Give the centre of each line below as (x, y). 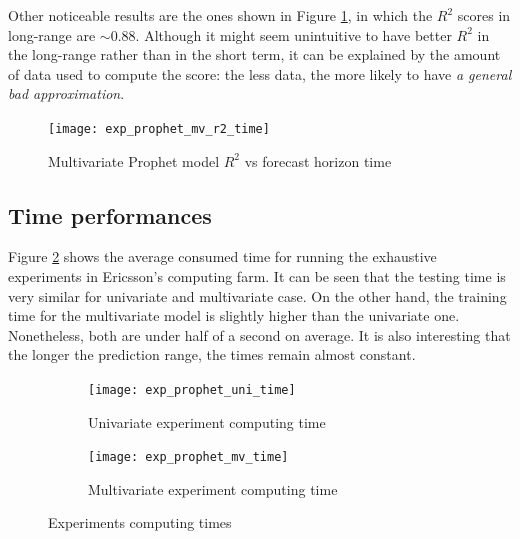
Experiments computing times (140, 522)
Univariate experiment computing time (207, 421)
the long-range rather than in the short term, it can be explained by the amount (254, 54)
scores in (484, 15)
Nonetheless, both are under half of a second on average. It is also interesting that (259, 334)
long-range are (52, 34)
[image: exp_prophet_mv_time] (188, 457)
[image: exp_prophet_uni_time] (192, 389)
